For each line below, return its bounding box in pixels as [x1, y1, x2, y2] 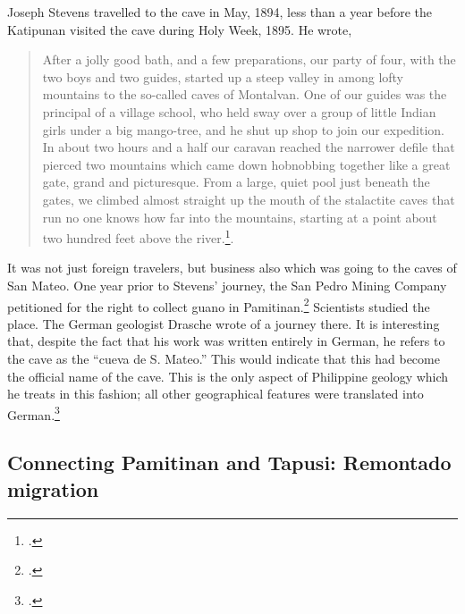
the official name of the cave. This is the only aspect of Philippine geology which [7, 366, 449, 385]
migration [7, 475, 99, 502]
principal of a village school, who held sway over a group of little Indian [42, 102, 436, 121]
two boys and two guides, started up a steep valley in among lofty [42, 67, 404, 86]
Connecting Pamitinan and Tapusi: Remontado [7, 449, 452, 476]
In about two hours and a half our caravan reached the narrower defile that [42, 138, 455, 156]
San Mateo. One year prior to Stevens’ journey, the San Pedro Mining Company [7, 275, 447, 294]
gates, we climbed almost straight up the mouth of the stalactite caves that [42, 189, 455, 208]
